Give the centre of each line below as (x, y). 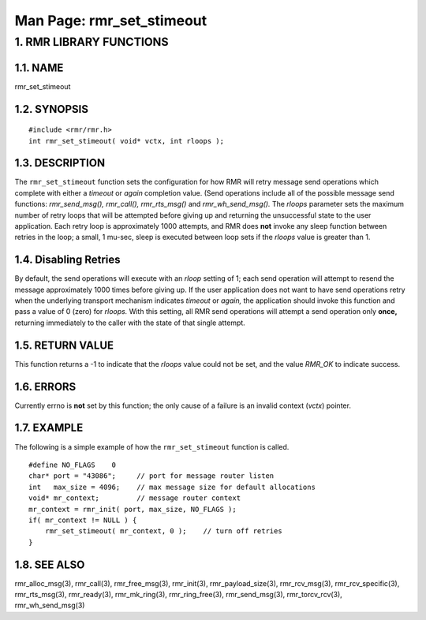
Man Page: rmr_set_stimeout (111, 21)
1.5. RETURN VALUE (64, 345)
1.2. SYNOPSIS (51, 109)
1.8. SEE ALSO (50, 564)
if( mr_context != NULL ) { (83, 520)
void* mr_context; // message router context (135, 498)
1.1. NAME (39, 67)
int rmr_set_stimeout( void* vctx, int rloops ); (127, 141)
